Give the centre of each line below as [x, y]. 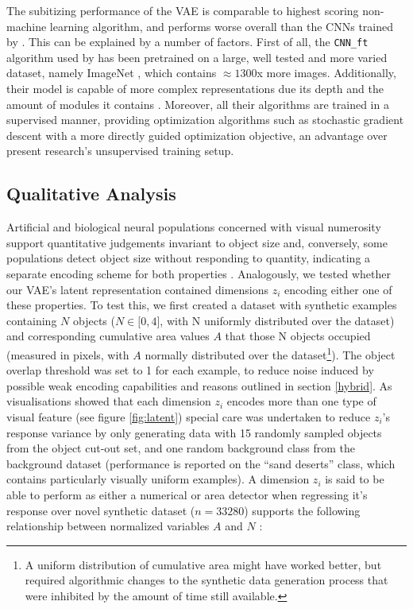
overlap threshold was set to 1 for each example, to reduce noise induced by [190, 370]
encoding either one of [338, 289]
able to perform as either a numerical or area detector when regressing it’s [187, 494]
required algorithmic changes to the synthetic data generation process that [206, 580]
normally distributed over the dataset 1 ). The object [270, 353]
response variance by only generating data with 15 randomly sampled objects [194, 432]
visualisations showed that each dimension [109, 401]
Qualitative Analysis [91, 194]
